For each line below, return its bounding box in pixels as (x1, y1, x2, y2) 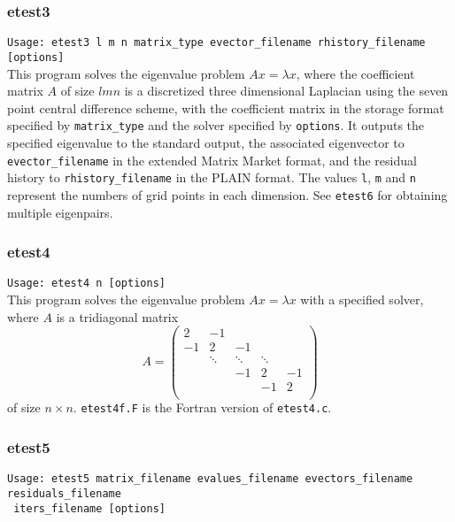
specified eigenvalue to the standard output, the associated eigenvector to (7, 133, 405, 151)
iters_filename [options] (13, 502, 166, 515)
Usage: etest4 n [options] (7, 277, 166, 290)
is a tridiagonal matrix (56, 307, 179, 326)
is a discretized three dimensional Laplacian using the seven (124, 81, 449, 100)
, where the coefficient (296, 64, 415, 82)
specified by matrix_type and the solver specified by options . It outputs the (7, 116, 425, 134)
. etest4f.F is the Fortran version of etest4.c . (73, 398, 332, 417)
